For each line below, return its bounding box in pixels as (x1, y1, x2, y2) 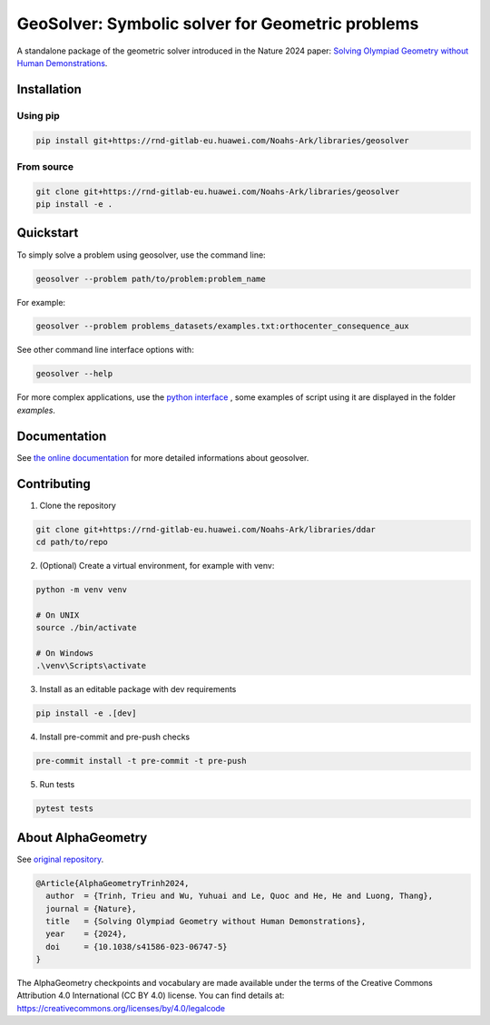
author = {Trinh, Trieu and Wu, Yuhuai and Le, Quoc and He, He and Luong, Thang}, (45, 891, 434, 902)
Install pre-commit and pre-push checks (39, 731, 191, 743)
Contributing (16, 476, 91, 492)
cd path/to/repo (35, 537, 109, 548)
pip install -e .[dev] (35, 708, 137, 718)
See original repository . (16, 854, 104, 864)
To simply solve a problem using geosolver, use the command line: (16, 249, 267, 260)
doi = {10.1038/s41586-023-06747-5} (45, 942, 228, 952)
